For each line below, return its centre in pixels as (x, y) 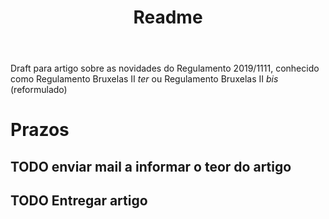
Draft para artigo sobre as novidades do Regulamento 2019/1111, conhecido (165, 68)
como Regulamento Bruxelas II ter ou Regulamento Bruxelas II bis (144, 79)
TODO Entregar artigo (79, 201)
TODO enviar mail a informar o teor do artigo (151, 166)
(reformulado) (39, 90)
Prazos (40, 130)
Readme (168, 17)
